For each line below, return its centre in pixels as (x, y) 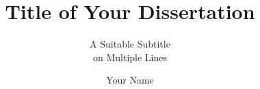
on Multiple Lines (130, 57)
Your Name (130, 80)
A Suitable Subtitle (130, 44)
